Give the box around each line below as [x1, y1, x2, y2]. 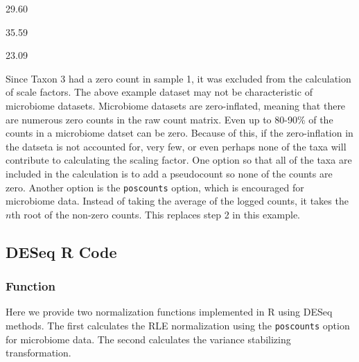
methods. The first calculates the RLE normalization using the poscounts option [6, 318, 350, 332]
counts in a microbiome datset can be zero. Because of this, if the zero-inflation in [6, 126, 353, 140]
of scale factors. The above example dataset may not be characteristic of [6, 85, 313, 99]
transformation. [6, 345, 71, 360]
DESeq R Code [6, 241, 117, 262]
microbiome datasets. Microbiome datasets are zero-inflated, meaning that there [6, 98, 346, 112]
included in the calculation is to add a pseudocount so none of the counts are [6, 166, 333, 180]
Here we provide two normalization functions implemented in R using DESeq [6, 304, 333, 319]
